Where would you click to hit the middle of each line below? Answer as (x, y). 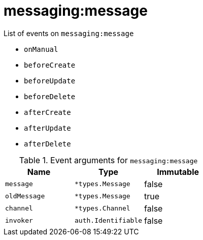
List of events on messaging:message (69, 33)
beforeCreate (50, 65)
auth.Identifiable (109, 221)
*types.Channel (103, 208)
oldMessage (25, 196)
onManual (41, 49)
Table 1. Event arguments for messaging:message (108, 160)
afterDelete (47, 144)
